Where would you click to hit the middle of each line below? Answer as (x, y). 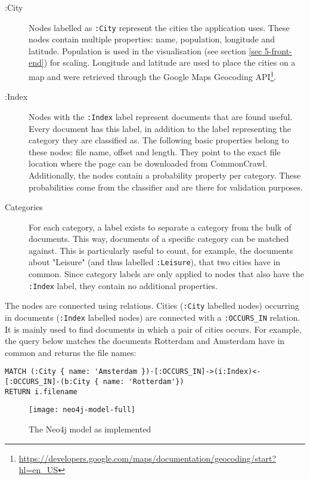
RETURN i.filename (41, 392)
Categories (24, 207)
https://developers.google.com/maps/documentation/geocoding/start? (148, 458)
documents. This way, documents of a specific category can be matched (159, 239)
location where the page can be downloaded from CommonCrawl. (148, 163)
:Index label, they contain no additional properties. (123, 285)
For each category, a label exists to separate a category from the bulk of (160, 227)
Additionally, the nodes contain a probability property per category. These (165, 175)
